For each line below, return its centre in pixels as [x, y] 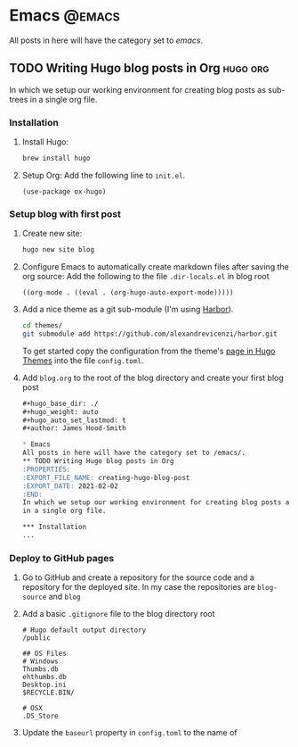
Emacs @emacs [64, 16]
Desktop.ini [44, 685]
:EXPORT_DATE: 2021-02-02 [70, 486]
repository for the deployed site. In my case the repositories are [139, 587]
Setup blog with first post [65, 213]
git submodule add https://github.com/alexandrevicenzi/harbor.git [149, 334]
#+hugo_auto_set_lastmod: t [74, 420]
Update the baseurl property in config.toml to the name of [129, 733]
